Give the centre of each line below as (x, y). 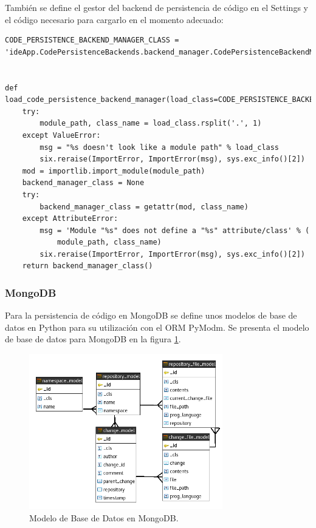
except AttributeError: (70, 219)
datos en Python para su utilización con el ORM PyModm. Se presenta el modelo (157, 327)
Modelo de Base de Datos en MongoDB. (104, 517)
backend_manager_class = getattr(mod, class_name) (144, 207)
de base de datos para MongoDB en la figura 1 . (93, 339)
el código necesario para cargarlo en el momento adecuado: (114, 19)
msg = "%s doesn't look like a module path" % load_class (160, 147)
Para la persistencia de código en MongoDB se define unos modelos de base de (151, 315)
